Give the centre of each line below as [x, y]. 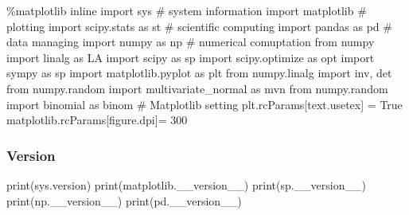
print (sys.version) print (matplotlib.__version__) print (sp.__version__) [186, 184]
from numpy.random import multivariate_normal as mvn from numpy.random [197, 88]
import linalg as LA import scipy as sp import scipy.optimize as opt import [191, 57]
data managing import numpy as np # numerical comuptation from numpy [191, 42]
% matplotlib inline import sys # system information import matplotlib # [187, 10]
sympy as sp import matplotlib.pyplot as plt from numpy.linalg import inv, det [199, 73]
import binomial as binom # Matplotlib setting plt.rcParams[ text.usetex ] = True [204, 104]
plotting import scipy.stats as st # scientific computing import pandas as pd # [199, 26]
